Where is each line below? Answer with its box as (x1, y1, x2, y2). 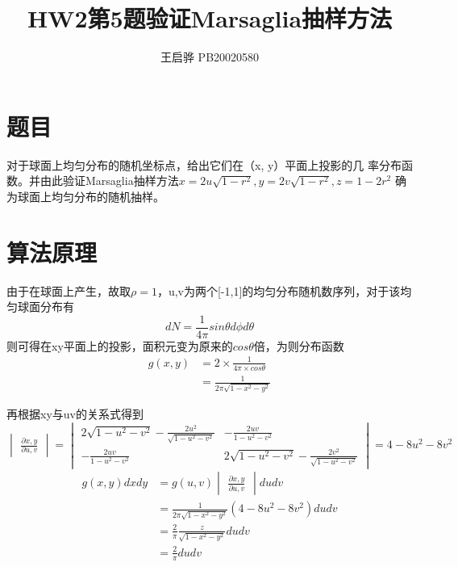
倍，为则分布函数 (253, 337, 344, 354)
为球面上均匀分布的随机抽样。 (6, 187, 164, 204)
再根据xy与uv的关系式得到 (6, 405, 144, 422)
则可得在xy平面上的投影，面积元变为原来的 (6, 337, 233, 354)
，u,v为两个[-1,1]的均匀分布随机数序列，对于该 (156, 282, 401, 299)
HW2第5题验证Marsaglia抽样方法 (27, 2, 393, 35)
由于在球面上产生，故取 (6, 282, 131, 299)
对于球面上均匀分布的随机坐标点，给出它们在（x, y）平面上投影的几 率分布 (6, 156, 402, 173)
